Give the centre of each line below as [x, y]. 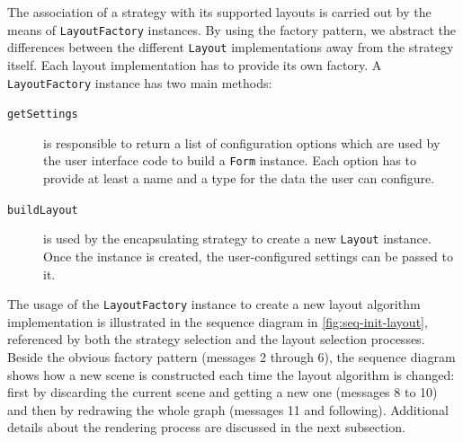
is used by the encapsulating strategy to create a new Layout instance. [237, 239]
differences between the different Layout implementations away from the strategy [231, 47]
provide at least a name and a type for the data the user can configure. [239, 178]
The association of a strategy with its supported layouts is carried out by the [219, 12]
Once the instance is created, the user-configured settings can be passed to [248, 256]
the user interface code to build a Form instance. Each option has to [230, 160]
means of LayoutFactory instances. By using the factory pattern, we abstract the [231, 29]
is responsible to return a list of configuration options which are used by [242, 142]
